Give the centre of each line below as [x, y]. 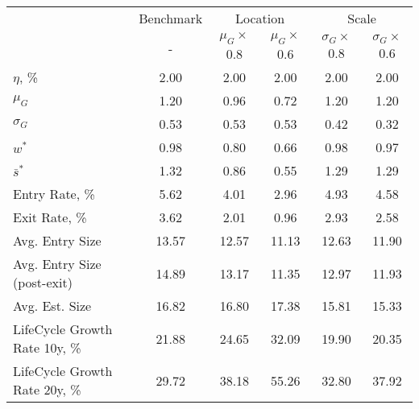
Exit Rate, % [50, 217]
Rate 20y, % [47, 390]
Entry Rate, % [54, 194]
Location [260, 18]
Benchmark [171, 18]
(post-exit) [43, 283]
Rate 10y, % [47, 348]
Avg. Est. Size [52, 306]
